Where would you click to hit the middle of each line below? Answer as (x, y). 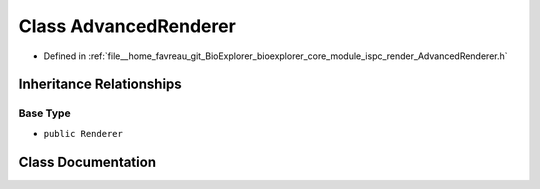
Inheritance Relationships (100, 84)
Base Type (44, 113)
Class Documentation (87, 161)
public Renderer (83, 133)
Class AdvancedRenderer (127, 26)
